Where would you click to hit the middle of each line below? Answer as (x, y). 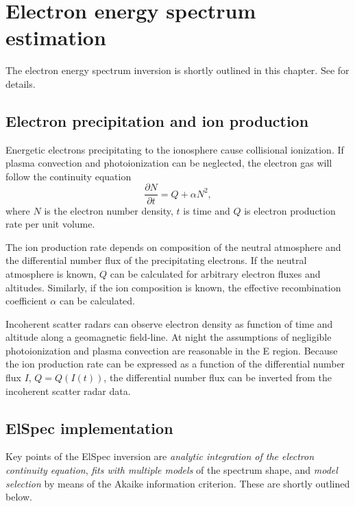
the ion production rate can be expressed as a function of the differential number (175, 364)
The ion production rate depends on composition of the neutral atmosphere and (173, 246)
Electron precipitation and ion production (157, 120)
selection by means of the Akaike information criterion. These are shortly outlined (178, 483)
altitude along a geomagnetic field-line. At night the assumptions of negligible (169, 337)
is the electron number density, (109, 210)
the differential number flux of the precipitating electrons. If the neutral (156, 260)
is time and (207, 210)
